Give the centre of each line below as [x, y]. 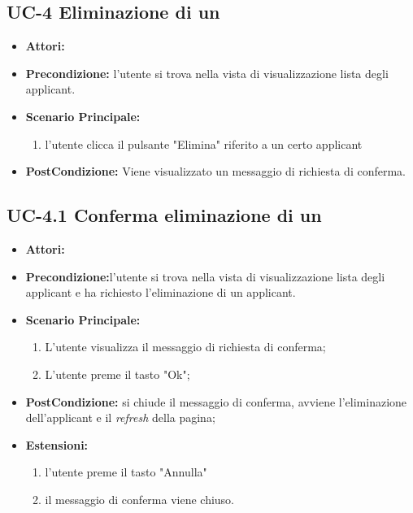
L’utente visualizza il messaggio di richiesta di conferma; [185, 347]
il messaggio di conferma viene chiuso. [140, 499]
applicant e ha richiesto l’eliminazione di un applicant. [161, 292]
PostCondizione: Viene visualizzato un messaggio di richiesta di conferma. [216, 171]
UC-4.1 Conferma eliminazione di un [164, 215]
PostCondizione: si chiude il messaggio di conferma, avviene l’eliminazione [216, 401]
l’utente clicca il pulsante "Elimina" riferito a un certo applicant [204, 143]
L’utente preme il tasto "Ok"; [117, 374]
